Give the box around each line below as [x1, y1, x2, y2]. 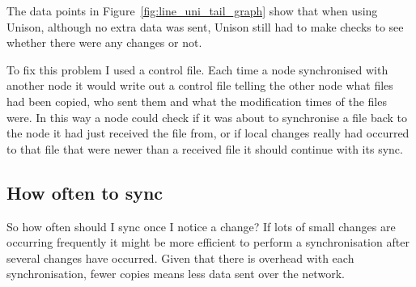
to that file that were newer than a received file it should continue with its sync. [6, 140, 403, 157]
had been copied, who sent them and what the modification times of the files [6, 92, 387, 109]
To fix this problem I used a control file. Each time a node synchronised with [6, 61, 388, 78]
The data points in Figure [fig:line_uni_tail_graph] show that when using [6, 2, 378, 19]
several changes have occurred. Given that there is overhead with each [6, 249, 354, 266]
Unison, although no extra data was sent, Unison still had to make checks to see [6, 18, 404, 35]
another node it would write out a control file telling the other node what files [6, 77, 393, 94]
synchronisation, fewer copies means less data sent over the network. [6, 265, 345, 282]
